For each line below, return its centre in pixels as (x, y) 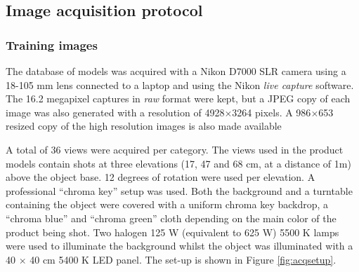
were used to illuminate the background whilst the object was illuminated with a (179, 246)
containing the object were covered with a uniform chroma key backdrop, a (167, 204)
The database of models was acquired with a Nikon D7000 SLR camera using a (176, 71)
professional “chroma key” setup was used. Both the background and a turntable (179, 190)
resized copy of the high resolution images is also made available (144, 126)
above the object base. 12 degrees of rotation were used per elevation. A (161, 177)
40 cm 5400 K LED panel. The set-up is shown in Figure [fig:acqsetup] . (183, 259)
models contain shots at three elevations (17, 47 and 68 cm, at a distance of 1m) (178, 163)
